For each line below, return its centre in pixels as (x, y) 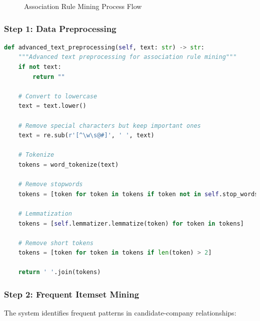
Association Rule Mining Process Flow (83, 6)
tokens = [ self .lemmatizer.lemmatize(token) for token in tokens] (131, 223)
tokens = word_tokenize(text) (68, 164)
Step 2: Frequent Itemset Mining (72, 294)
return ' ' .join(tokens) (59, 272)
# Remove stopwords (50, 184)
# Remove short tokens (56, 243)
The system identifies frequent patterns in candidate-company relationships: (120, 313)
